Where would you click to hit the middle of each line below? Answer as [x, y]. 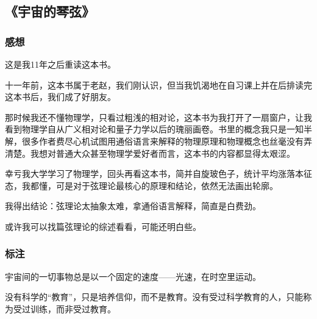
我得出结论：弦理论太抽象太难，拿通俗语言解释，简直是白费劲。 [133, 206]
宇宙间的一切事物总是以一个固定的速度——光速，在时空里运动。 [133, 276]
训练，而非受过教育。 [73, 308]
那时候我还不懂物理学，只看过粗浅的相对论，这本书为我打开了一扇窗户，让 [154, 117]
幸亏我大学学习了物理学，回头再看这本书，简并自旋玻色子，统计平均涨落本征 [158, 174]
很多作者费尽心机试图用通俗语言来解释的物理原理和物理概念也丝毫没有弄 [167, 141]
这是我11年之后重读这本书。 [60, 64]
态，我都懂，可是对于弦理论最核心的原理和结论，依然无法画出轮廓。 [141, 185]
